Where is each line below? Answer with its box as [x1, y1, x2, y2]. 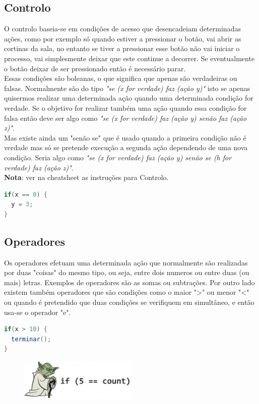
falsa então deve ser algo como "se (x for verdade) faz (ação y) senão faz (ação [4, 112, 247, 123]
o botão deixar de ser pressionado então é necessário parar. [4, 63, 186, 73]
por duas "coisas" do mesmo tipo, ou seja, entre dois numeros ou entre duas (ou [4, 267, 249, 278]
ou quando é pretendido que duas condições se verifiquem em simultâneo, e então [4, 297, 254, 307]
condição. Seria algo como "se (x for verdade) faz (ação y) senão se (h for [4, 152, 232, 162]
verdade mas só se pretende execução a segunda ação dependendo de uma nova [4, 142, 248, 153]
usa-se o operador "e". [4, 306, 71, 317]
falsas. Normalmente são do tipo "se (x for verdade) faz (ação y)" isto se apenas [4, 82, 250, 93]
